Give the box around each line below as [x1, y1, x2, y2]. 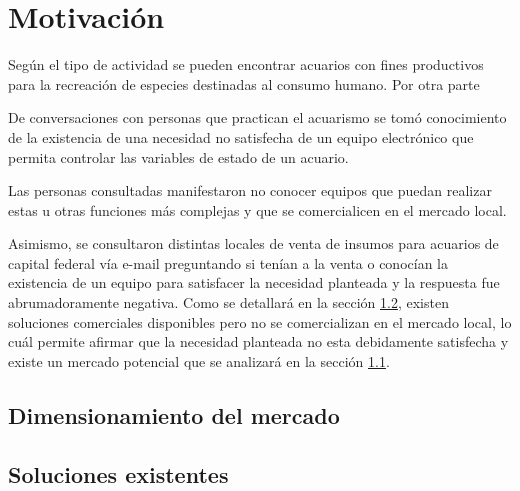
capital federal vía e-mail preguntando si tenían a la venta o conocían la [8, 252, 448, 273]
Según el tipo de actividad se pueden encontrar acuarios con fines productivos [8, 54, 484, 75]
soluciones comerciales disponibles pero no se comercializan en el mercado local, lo [8, 311, 512, 332]
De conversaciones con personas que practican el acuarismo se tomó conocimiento [8, 107, 507, 128]
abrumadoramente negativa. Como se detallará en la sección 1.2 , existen [8, 292, 449, 313]
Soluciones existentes [8, 458, 229, 489]
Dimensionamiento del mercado [8, 399, 340, 430]
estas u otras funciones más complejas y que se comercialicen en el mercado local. [8, 199, 507, 220]
